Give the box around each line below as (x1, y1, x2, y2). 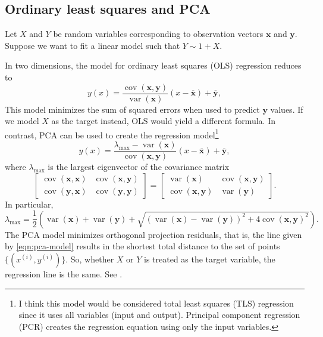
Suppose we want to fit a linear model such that (5, 39, 180, 51)
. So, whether (65, 252, 114, 265)
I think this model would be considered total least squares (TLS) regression (18, 296, 294, 309)
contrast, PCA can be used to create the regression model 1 (5, 126, 219, 141)
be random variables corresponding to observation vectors (53, 27, 264, 40)
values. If (270, 103, 303, 115)
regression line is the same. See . (5, 267, 123, 280)
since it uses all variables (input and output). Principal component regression (18, 308, 300, 321)
